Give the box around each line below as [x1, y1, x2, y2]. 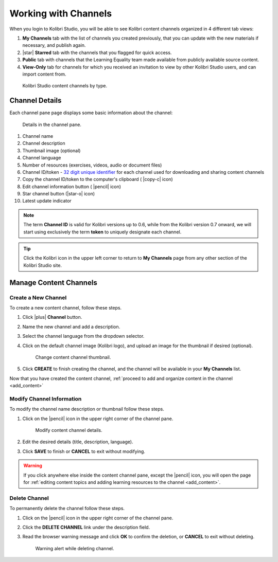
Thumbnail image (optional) [22, 147, 81, 154]
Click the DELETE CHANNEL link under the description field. [22, 524, 150, 530]
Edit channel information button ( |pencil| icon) [22, 183, 121, 190]
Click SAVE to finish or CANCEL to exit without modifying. [22, 448, 145, 455]
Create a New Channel [9, 294, 67, 301]
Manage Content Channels [9, 278, 97, 287]
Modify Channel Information [9, 395, 82, 402]
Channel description [22, 140, 65, 147]
